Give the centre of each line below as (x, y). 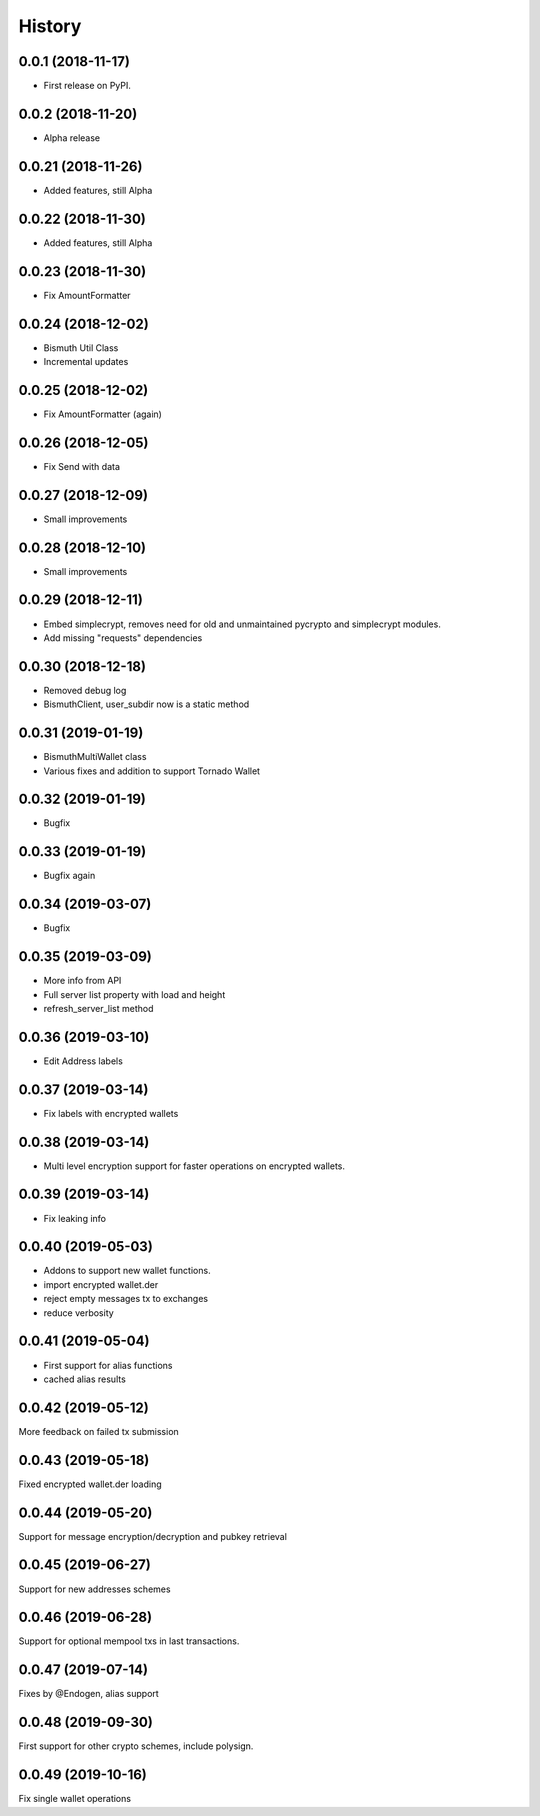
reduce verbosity (78, 1312)
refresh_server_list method (98, 1008)
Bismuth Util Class (81, 347)
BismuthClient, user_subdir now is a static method (146, 704)
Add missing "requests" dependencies (123, 637)
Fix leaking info (75, 1218)
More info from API (82, 981)
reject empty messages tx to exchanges (126, 1299)
